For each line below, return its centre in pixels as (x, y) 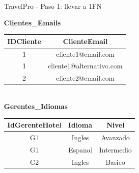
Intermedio (115, 149)
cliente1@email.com (85, 54)
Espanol (80, 149)
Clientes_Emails (32, 22)
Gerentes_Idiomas (36, 106)
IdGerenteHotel (34, 125)
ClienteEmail (85, 41)
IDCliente (24, 41)
